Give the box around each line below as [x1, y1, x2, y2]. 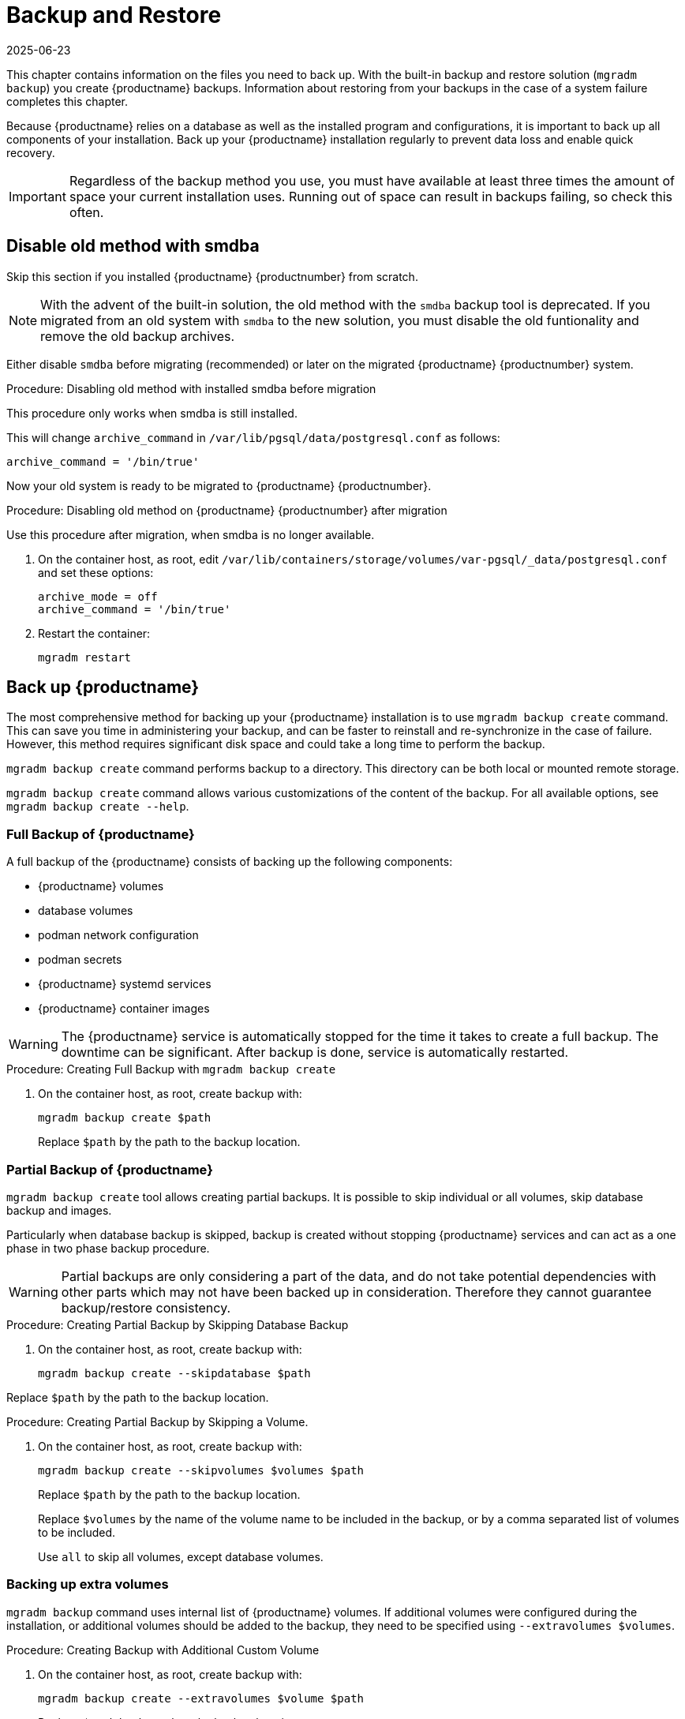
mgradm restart [38, 650, 132, 664]
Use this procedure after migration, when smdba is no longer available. [6, 527, 375, 541]
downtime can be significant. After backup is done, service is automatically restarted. [61, 1044, 569, 1061]
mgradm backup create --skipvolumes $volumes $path [38, 1463, 365, 1477]
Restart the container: [38, 626, 151, 640]
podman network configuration [38, 928, 199, 942]
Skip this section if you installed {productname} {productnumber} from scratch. [6, 269, 418, 283]
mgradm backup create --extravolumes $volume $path [38, 1691, 365, 1705]
